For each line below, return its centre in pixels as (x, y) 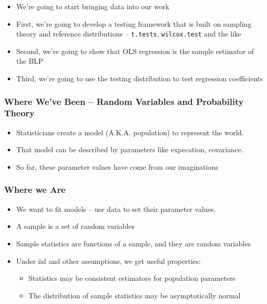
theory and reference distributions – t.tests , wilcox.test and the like (129, 34)
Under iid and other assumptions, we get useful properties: (108, 261)
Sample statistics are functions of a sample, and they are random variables (133, 243)
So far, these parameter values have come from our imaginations (117, 166)
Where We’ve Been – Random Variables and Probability (124, 101)
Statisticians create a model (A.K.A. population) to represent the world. (130, 132)
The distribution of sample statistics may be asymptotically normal (135, 295)
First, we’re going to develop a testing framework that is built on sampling (134, 23)
